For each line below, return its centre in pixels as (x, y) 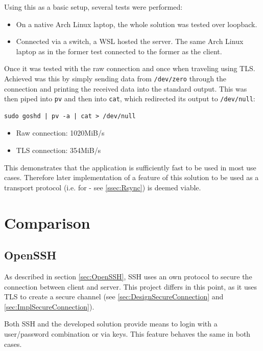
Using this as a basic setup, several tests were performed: (93, 7)
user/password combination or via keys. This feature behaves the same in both (127, 333)
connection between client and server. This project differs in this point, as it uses (130, 286)
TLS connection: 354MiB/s (58, 150)
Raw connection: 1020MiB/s (60, 133)
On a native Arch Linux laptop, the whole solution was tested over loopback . (137, 24)
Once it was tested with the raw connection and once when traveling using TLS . (130, 68)
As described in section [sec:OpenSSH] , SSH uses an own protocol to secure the (128, 277)
